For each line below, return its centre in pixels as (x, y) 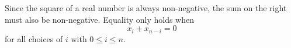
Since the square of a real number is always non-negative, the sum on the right (146, 8)
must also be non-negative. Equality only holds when (100, 19)
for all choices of (34, 38)
